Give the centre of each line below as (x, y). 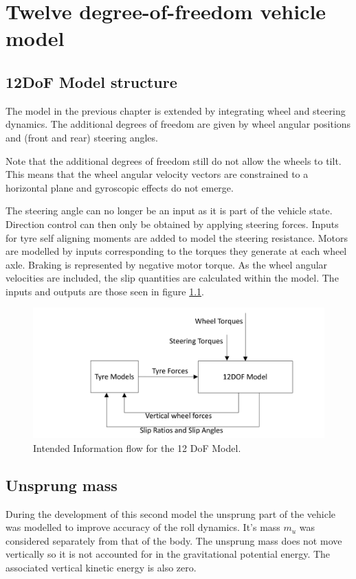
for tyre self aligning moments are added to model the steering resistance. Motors (177, 237)
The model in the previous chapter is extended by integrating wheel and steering (176, 110)
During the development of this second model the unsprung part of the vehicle (171, 513)
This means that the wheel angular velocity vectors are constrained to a (157, 174)
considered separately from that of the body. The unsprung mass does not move (174, 540)
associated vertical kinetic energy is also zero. (101, 567)
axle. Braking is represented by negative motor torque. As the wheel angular (167, 264)
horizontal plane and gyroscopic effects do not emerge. (120, 187)
